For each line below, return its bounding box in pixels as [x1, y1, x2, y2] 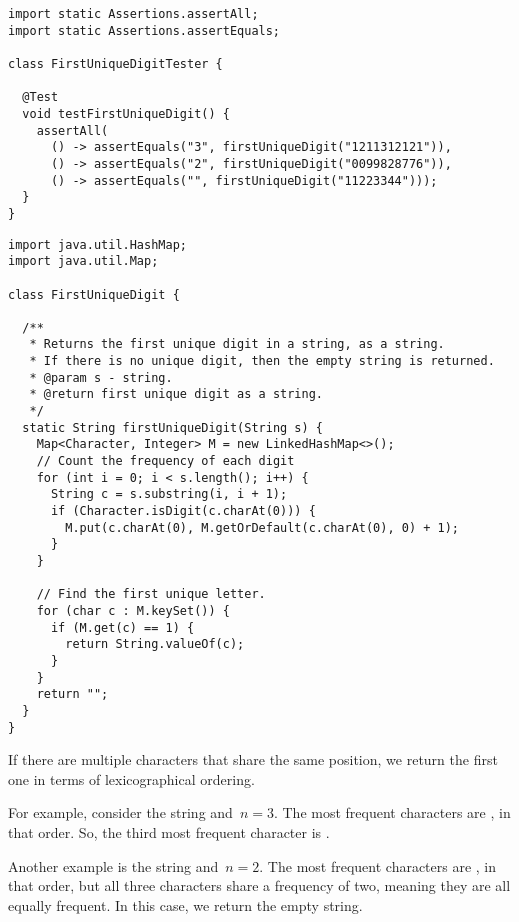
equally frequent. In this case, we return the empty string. [8, 894, 363, 915]
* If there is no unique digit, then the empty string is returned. [29, 354, 495, 369]
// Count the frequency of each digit [36, 454, 295, 469]
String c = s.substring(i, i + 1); [50, 487, 288, 502]
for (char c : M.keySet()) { [36, 603, 230, 618]
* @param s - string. [29, 370, 173, 385]
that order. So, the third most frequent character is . [8, 822, 330, 842]
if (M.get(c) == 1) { [50, 620, 195, 635]
